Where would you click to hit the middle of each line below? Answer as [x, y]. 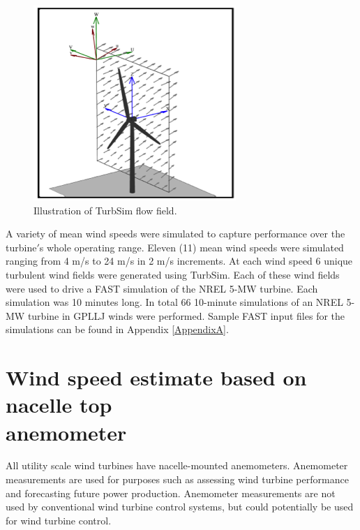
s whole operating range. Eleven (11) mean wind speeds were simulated [192, 247]
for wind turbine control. [59, 520]
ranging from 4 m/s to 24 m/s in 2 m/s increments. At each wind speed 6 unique [179, 261]
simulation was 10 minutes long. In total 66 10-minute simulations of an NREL [174, 302]
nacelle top [59, 405]
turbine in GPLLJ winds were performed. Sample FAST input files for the [186, 315]
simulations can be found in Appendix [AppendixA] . [117, 329]
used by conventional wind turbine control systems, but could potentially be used [180, 507]
